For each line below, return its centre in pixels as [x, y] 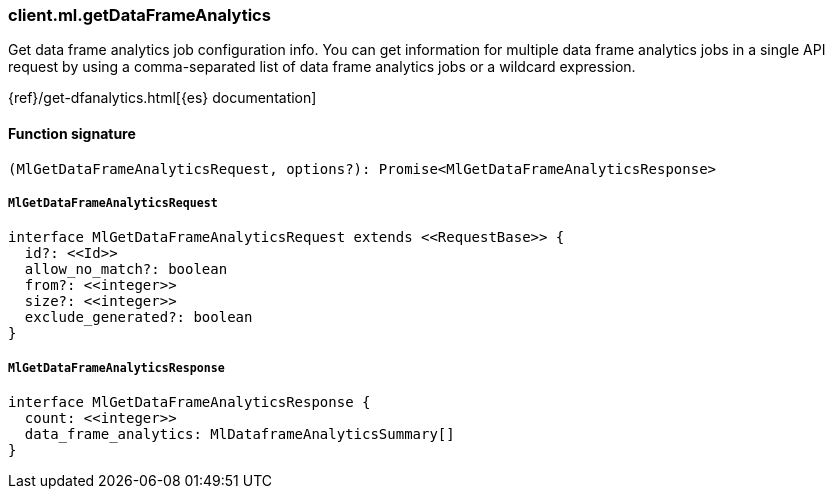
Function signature [72, 133]
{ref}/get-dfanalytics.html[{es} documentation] [162, 98]
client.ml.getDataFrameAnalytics [139, 15]
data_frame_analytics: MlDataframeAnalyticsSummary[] [239, 434]
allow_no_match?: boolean [126, 269]
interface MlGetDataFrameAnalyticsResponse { [189, 402]
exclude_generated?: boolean [138, 317]
